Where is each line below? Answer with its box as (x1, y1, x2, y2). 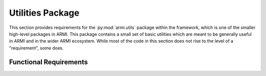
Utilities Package (9, 7, 80, 18)
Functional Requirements (9, 58, 88, 66)
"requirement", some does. (9, 45, 64, 51)
